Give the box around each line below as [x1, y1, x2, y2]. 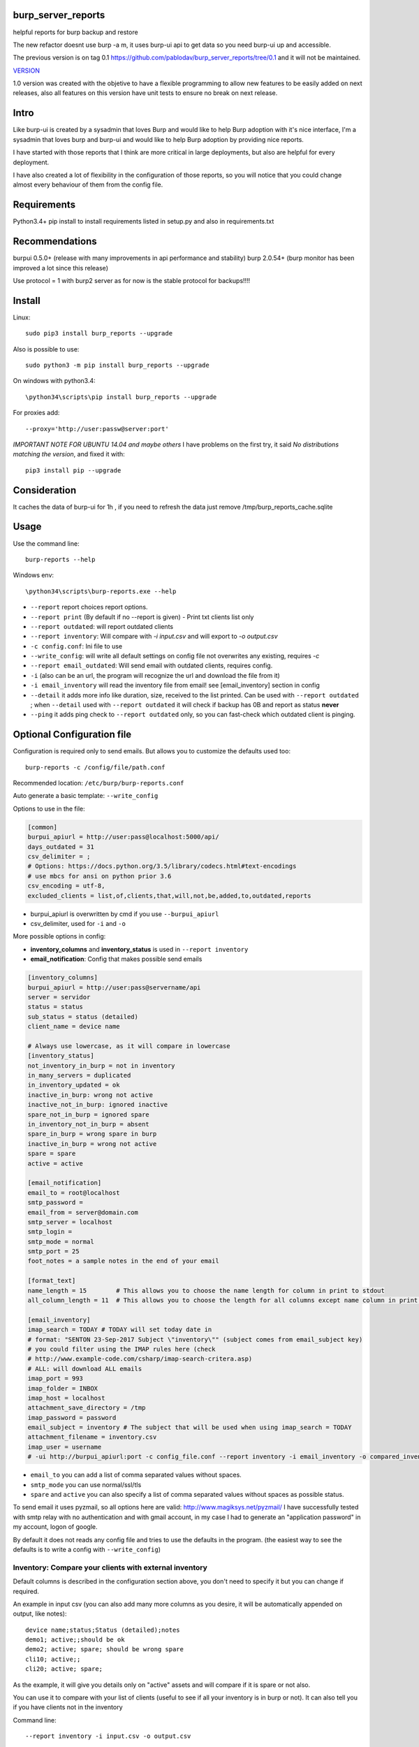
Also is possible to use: [13, 345, 80, 353]
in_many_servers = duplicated [27, 1071, 131, 1080]
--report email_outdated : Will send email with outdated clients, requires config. [30, 661, 273, 670]
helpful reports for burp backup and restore [13, 28, 139, 36]
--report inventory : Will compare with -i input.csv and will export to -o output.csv [30, 632, 279, 641]
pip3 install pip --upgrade [25, 466, 122, 474]
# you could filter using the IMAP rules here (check [27, 1345, 216, 1353]
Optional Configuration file [13, 729, 132, 741]
